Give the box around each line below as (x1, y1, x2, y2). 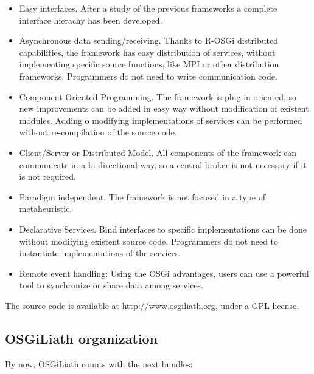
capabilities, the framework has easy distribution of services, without (19, 46, 276, 58)
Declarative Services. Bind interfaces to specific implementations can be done (19, 222, 307, 235)
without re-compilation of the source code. (19, 126, 177, 138)
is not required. (19, 170, 76, 183)
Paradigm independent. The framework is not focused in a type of (19, 190, 265, 203)
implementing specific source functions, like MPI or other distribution (19, 58, 279, 70)
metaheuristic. (19, 202, 72, 215)
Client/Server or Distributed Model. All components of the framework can (19, 146, 297, 158)
